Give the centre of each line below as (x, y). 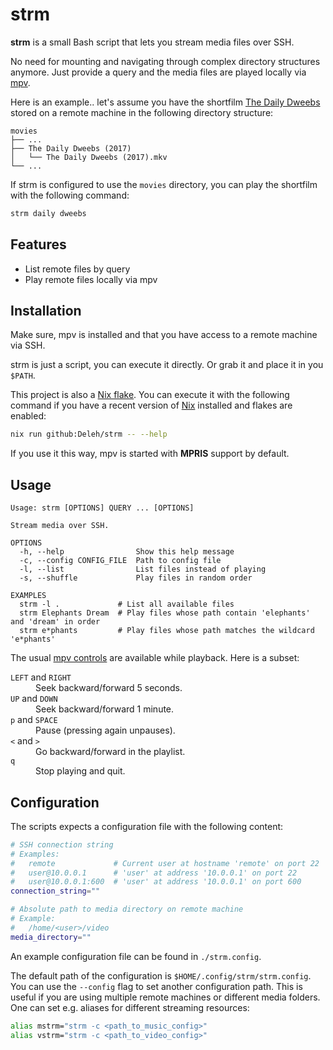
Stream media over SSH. (60, 526)
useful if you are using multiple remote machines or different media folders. (165, 997)
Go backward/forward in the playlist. (110, 752)
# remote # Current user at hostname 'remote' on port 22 (165, 863)
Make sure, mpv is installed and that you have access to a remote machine (164, 335)
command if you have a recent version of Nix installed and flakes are (151, 405)
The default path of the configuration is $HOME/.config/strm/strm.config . (161, 975)
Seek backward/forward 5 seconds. (109, 688)
